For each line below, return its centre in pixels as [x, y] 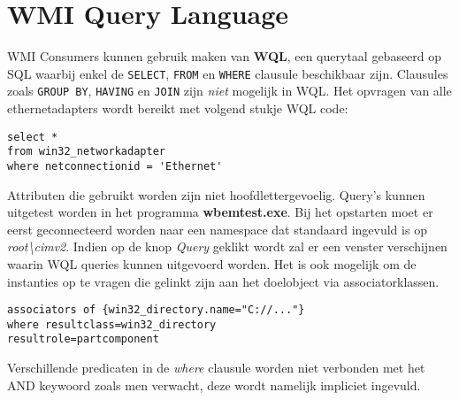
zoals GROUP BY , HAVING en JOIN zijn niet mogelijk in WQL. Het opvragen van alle [229, 91]
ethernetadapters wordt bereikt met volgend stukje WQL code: [178, 108]
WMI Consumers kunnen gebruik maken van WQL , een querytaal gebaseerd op [225, 56]
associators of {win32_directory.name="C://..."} [156, 310]
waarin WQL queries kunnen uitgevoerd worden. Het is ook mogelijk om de [212, 263]
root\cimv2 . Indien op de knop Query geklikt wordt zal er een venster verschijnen [227, 246]
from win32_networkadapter [86, 152]
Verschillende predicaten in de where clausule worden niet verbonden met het [216, 368]
